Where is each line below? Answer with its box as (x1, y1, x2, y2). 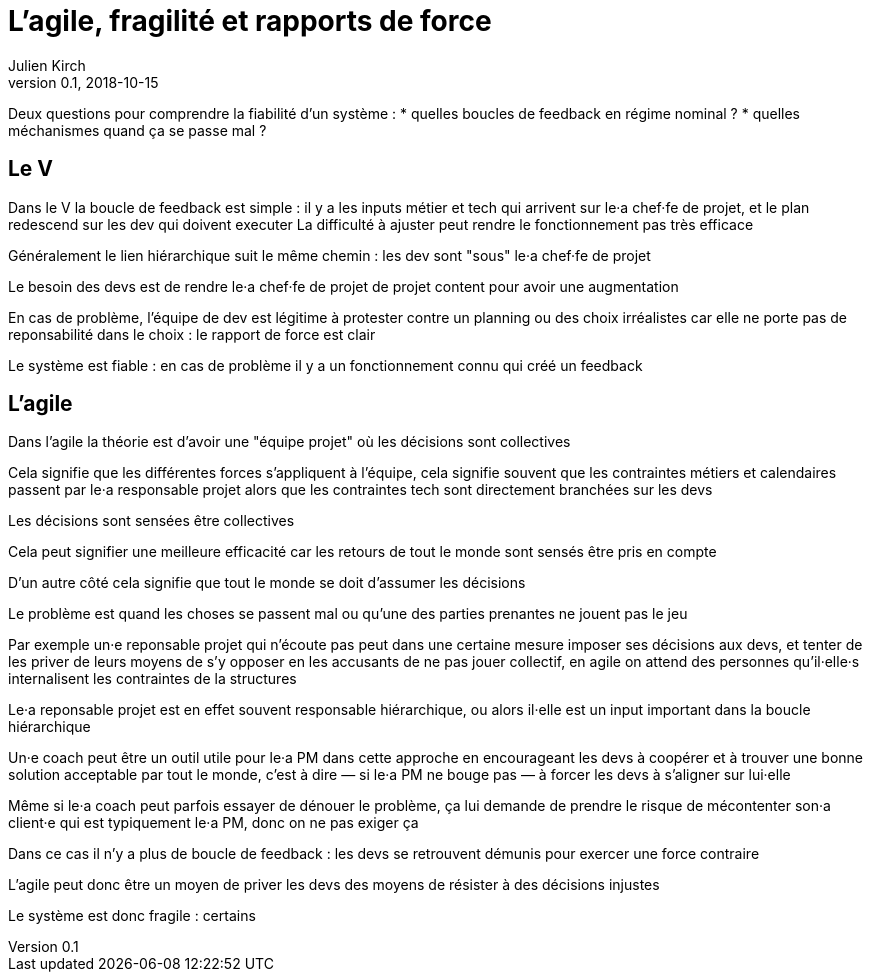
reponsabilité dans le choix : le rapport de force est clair (8, 325, 376, 343)
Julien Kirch (8, 56, 86, 74)
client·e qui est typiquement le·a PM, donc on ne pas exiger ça (8, 814, 419, 832)
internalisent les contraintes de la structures (8, 670, 297, 688)
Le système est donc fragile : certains (8, 907, 256, 925)
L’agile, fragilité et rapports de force (8, 4, 492, 38)
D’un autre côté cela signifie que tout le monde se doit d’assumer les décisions (8, 574, 526, 592)
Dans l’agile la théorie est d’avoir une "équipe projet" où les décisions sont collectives (8, 433, 571, 451)
